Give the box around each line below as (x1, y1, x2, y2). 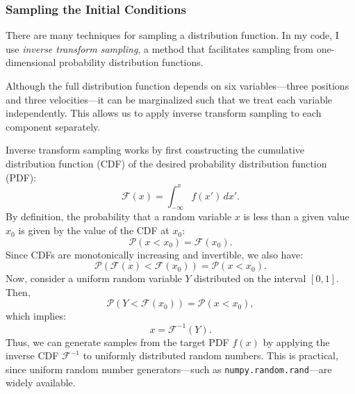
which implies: (6, 309, 66, 323)
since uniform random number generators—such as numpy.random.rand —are (6, 361, 332, 376)
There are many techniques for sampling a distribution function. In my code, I (6, 28, 339, 42)
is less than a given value (243, 209, 349, 224)
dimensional (6, 55, 56, 69)
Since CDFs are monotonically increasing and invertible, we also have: (6, 247, 304, 261)
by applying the (263, 334, 330, 349)
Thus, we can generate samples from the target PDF (6, 334, 229, 349)
